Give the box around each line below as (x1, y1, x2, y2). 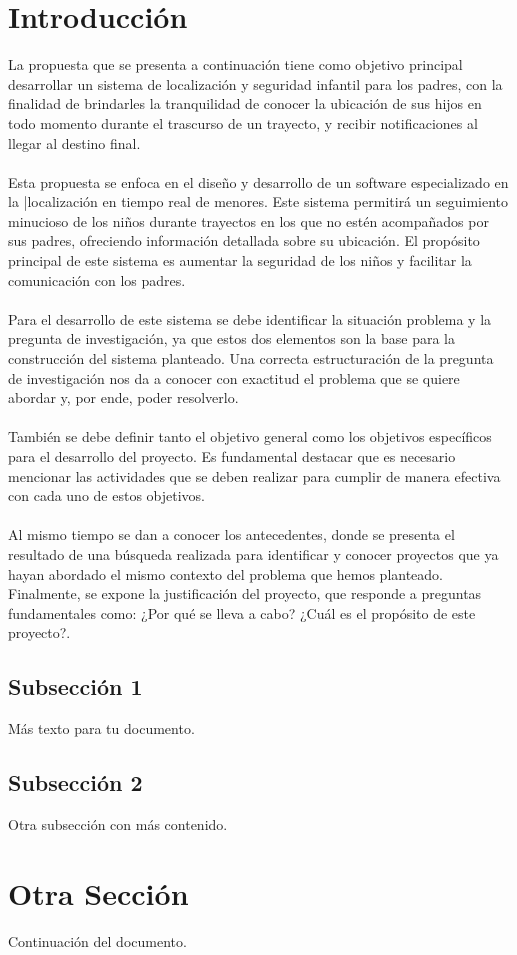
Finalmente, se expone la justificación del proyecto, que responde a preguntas (8, 583, 482, 604)
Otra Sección (8, 872, 189, 913)
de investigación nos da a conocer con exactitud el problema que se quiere (8, 367, 460, 388)
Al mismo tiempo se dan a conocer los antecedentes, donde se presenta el (8, 524, 455, 545)
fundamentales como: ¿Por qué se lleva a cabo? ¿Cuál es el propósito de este (8, 602, 476, 623)
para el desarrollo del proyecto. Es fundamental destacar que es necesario (8, 446, 456, 466)
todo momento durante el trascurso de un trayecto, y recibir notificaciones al (8, 112, 478, 133)
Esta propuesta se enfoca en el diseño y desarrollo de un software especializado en (8, 171, 509, 192)
